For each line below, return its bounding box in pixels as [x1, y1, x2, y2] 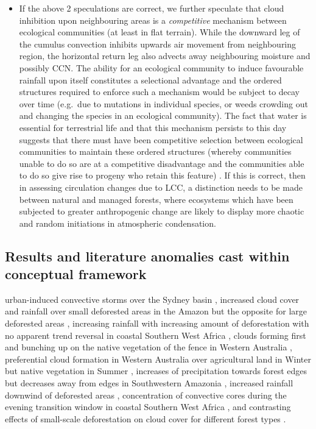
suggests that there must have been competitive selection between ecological [19, 133, 303, 146]
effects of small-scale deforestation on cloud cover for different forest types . [5, 412, 286, 425]
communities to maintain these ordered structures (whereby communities [19, 145, 292, 158]
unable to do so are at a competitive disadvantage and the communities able [19, 157, 304, 169]
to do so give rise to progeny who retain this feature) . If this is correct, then [19, 169, 306, 182]
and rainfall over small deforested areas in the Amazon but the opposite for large [5, 305, 307, 317]
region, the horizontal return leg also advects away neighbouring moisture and [19, 49, 311, 62]
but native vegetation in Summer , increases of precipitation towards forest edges [5, 364, 307, 377]
